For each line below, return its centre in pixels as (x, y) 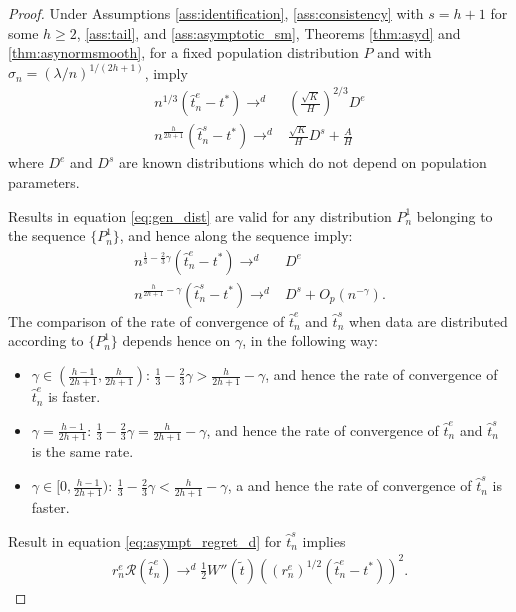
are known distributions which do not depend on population (302, 162)
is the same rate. (82, 451)
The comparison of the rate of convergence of (146, 320)
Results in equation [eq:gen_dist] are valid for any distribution (200, 215)
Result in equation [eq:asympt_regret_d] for (145, 540)
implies (324, 540)
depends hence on (176, 340)
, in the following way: (310, 340)
